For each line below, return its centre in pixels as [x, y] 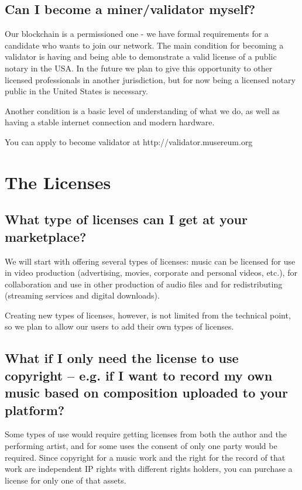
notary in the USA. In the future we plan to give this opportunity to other [139, 68]
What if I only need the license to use [122, 358]
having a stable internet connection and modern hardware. [110, 122]
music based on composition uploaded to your [146, 393]
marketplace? [46, 236]
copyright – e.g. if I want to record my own [139, 375]
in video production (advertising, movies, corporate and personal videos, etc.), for [151, 273]
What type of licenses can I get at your [126, 219]
